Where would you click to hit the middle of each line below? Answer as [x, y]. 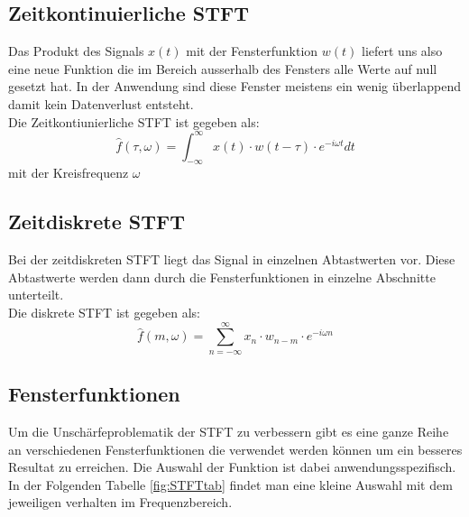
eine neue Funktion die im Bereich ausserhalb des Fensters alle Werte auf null [223, 68]
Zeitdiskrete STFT [97, 222]
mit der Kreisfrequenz [69, 173]
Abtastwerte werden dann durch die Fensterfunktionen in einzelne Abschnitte [222, 277]
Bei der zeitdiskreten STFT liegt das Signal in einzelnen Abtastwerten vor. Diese [232, 259]
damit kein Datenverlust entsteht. [101, 103]
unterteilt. [36, 295]
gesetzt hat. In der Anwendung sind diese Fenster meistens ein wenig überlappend [235, 86]
